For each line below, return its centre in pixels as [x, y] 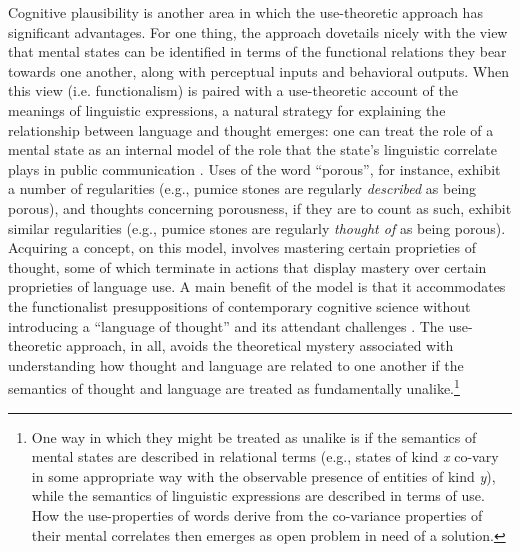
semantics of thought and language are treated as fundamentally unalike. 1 [234, 386]
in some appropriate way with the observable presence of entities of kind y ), [263, 475]
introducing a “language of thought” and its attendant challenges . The [226, 325]
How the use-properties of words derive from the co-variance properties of [257, 514]
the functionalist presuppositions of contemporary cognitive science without [239, 305]
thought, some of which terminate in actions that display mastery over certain [247, 266]
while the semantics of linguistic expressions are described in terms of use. [258, 495]
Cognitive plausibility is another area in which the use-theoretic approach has [245, 12]
